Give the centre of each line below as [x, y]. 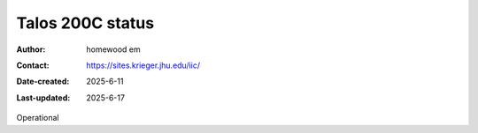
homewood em [113, 49]
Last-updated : [43, 98]
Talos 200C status [85, 23]
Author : [31, 49]
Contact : [33, 65]
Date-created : [43, 81]
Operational [38, 118]
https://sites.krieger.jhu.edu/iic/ [143, 65]
